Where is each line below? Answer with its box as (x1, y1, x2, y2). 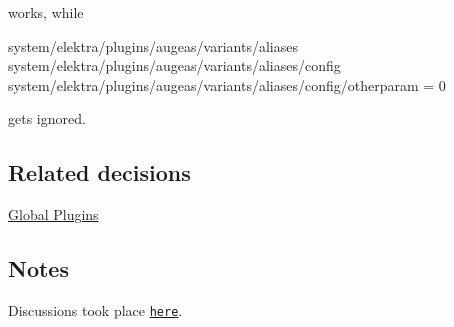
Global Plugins (8, 204, 99, 225)
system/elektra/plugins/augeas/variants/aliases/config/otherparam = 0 (8, 74, 446, 95)
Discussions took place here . (8, 299, 183, 320)
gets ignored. (8, 108, 86, 129)
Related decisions (8, 157, 191, 188)
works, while (8, 2, 84, 22)
